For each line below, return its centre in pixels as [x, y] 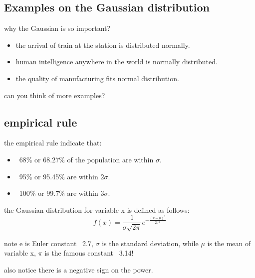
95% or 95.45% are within [59, 176]
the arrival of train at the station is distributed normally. [103, 45]
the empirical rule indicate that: [53, 143]
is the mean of [229, 243]
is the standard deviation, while [150, 243]
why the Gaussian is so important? [57, 28]
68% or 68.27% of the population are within [86, 159]
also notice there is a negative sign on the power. [79, 269]
